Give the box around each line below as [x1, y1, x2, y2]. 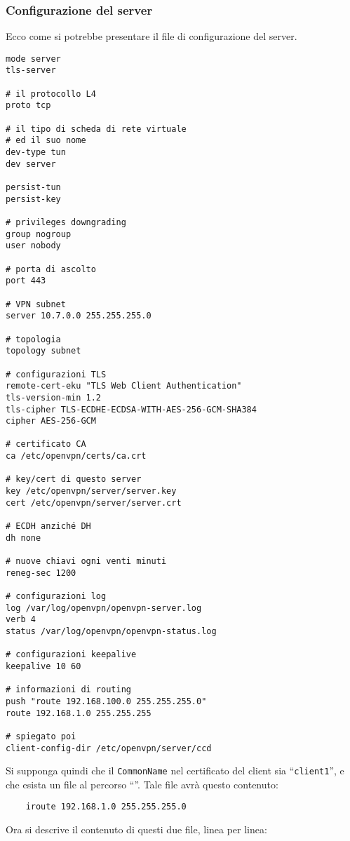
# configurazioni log [6, 591, 107, 601]
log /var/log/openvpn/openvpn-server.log [6, 603, 202, 613]
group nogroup [6, 229, 72, 239]
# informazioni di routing [6, 685, 131, 695]
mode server [6, 53, 61, 64]
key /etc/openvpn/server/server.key [6, 486, 177, 497]
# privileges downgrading [6, 217, 126, 227]
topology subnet [6, 346, 81, 356]
